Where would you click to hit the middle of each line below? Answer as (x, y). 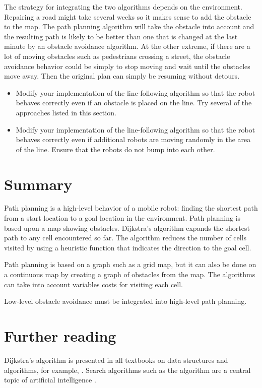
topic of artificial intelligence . (50, 380)
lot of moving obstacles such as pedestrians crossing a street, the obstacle (117, 56)
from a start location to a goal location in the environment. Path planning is (122, 218)
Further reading (60, 335)
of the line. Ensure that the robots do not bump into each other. (115, 149)
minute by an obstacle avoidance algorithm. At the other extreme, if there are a (127, 46)
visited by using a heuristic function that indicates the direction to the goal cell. (128, 247)
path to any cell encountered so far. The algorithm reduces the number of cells (125, 238)
